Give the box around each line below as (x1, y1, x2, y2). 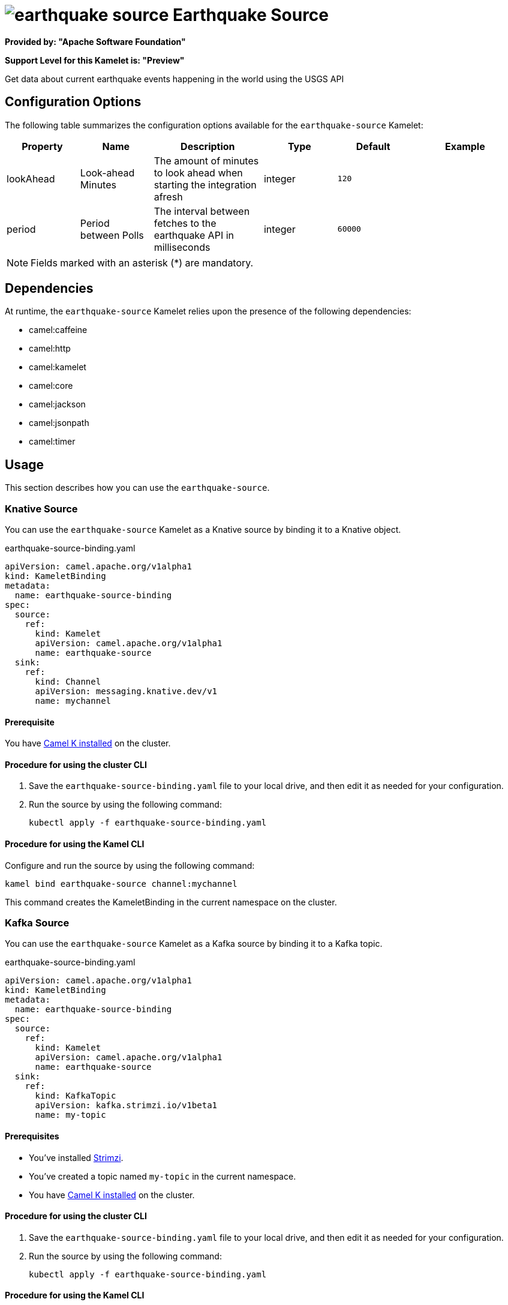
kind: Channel (35, 677, 101, 687)
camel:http (29, 343, 71, 354)
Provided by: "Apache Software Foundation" (5, 36, 186, 47)
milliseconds (154, 241, 211, 253)
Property (22, 140, 63, 152)
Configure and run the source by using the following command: (5, 860, 255, 871)
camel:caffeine (29, 325, 88, 335)
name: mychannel (35, 696, 112, 706)
